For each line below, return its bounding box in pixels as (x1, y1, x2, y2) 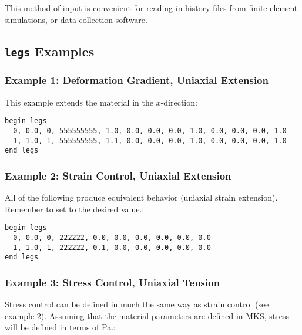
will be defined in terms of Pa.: (5, 321, 116, 333)
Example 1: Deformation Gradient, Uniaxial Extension (5, 73, 269, 87)
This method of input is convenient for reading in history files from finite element (5, 2, 298, 13)
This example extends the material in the (5, 96, 153, 108)
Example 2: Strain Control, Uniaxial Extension (5, 168, 231, 182)
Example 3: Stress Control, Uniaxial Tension (5, 275, 220, 289)
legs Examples (5, 42, 95, 60)
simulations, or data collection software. (5, 13, 147, 25)
